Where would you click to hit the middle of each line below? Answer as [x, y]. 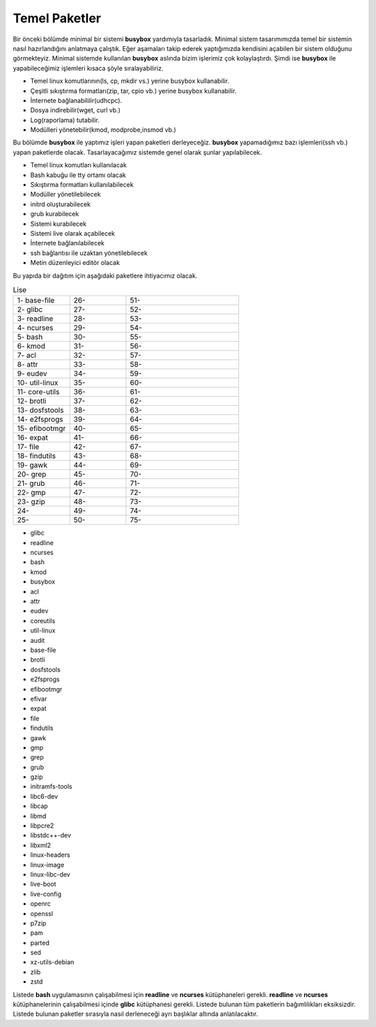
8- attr [28, 365]
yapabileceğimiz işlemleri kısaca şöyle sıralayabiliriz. [88, 68]
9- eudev [32, 374]
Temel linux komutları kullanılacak [78, 165]
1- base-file [36, 301]
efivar [39, 699]
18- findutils [36, 456]
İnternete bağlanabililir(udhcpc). [76, 100]
